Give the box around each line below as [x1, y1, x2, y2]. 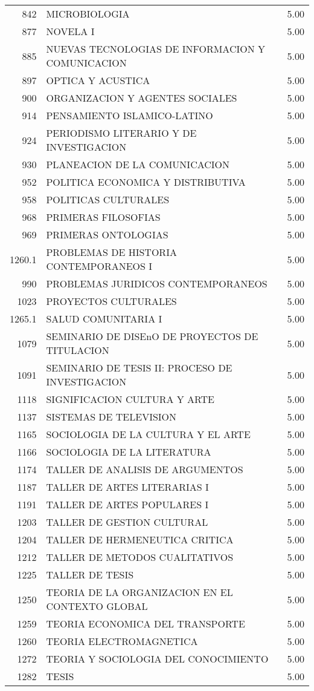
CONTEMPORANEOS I [46, 259, 153, 273]
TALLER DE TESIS [46, 568, 134, 581]
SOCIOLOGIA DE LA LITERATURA [46, 445, 211, 459]
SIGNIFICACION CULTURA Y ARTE [46, 392, 214, 406]
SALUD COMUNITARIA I [46, 312, 162, 326]
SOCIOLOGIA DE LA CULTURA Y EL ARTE [46, 427, 251, 441]
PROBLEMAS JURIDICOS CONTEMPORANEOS [46, 277, 268, 290]
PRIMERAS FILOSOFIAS [46, 210, 161, 224]
